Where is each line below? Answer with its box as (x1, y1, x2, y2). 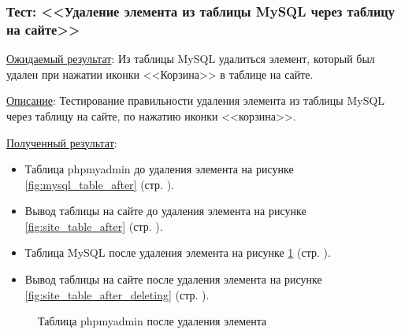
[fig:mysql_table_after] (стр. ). (24, 176, 175, 192)
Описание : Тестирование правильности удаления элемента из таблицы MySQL (6, 92, 385, 109)
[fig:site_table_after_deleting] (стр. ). (24, 286, 210, 302)
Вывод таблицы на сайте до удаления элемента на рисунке (24, 202, 306, 219)
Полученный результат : (6, 134, 117, 150)
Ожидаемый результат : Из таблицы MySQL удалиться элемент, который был (6, 50, 375, 67)
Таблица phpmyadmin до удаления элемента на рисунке (24, 161, 294, 177)
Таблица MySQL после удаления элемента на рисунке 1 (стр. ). (24, 244, 331, 261)
